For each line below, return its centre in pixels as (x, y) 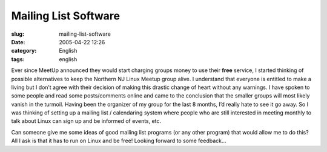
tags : (18, 59)
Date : (18, 42)
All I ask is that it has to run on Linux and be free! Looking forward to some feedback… (119, 141)
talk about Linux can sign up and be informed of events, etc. (86, 121)
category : (24, 51)
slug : (18, 34)
